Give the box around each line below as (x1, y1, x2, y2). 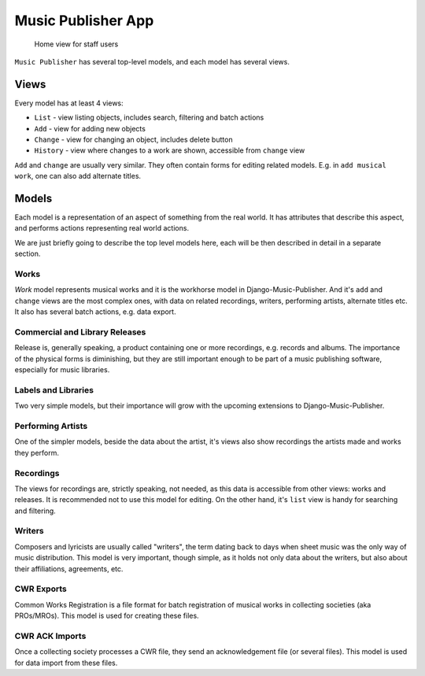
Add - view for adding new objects (34, 124, 146, 133)
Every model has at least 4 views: (14, 98, 124, 108)
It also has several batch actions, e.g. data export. (14, 307, 176, 316)
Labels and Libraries (14, 384, 94, 395)
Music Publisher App (14, 12, 154, 29)
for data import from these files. (14, 658, 118, 667)
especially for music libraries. (14, 365, 110, 375)
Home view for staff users (34, 39, 119, 49)
